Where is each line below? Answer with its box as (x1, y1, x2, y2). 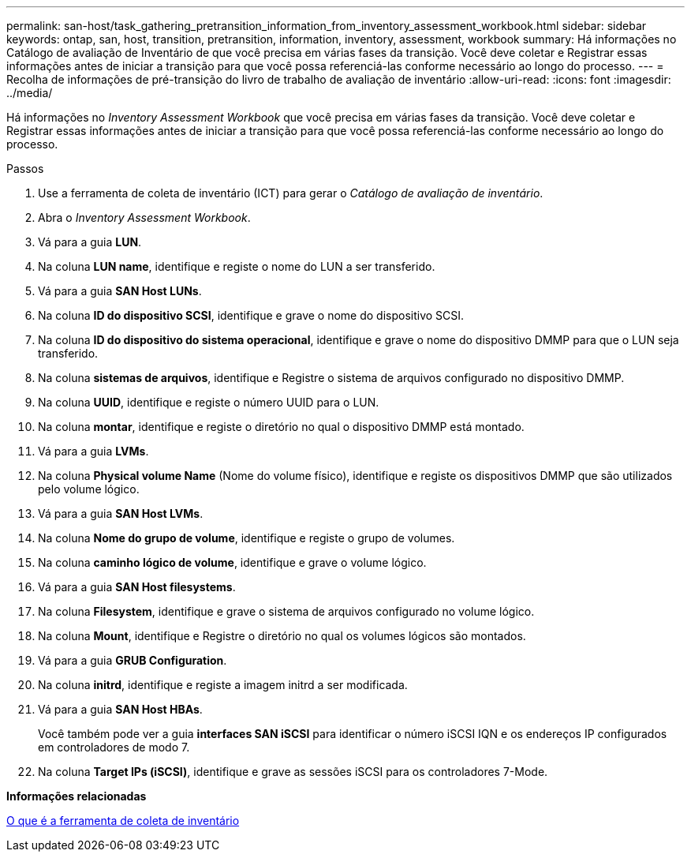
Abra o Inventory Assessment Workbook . (38, 211, 251, 224)
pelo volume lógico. (38, 482, 140, 496)
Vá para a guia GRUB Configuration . (38, 654, 227, 667)
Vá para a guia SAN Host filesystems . (38, 580, 236, 594)
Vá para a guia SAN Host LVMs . (38, 507, 204, 520)
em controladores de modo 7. (38, 740, 190, 754)
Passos (6, 162, 44, 175)
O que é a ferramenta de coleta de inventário (6, 814, 240, 827)
